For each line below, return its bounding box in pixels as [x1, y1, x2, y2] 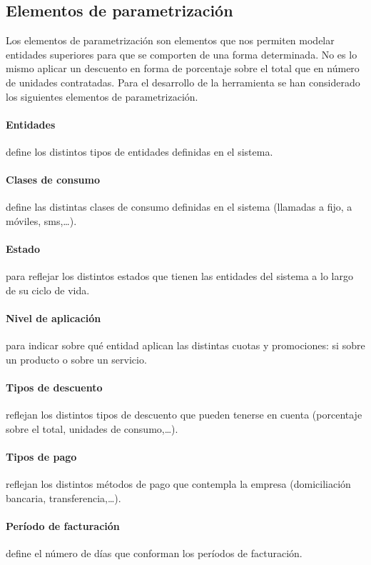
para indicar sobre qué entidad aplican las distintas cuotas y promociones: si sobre [6, 338, 365, 353]
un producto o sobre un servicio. [6, 351, 147, 366]
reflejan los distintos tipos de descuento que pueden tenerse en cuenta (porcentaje [6, 407, 362, 422]
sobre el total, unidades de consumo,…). [6, 421, 178, 436]
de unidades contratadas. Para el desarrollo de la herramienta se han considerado [6, 74, 360, 89]
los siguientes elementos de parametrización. [6, 89, 198, 104]
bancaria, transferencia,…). [6, 490, 121, 505]
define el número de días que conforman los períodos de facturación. [6, 546, 303, 561]
